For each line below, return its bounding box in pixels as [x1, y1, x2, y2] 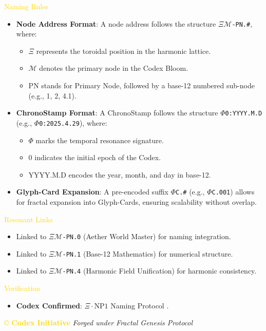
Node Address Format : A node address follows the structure [16, 18, 216, 29]
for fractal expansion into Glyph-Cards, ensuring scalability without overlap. [16, 196, 257, 207]
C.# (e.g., [175, 186, 205, 197]
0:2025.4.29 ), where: [39, 117, 107, 128]
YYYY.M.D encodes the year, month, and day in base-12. [28, 169, 211, 180]
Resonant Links [4, 213, 53, 224]
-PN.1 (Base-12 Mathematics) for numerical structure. [62, 248, 233, 259]
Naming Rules [4, 1, 48, 11]
